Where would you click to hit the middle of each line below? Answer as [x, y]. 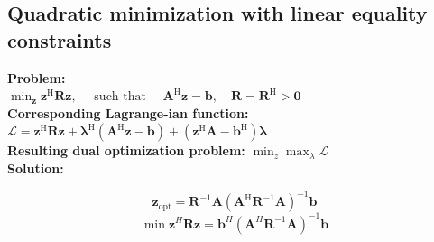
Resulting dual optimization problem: [126, 150]
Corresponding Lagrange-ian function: [128, 112]
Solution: [36, 168]
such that [120, 97]
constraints [60, 39]
